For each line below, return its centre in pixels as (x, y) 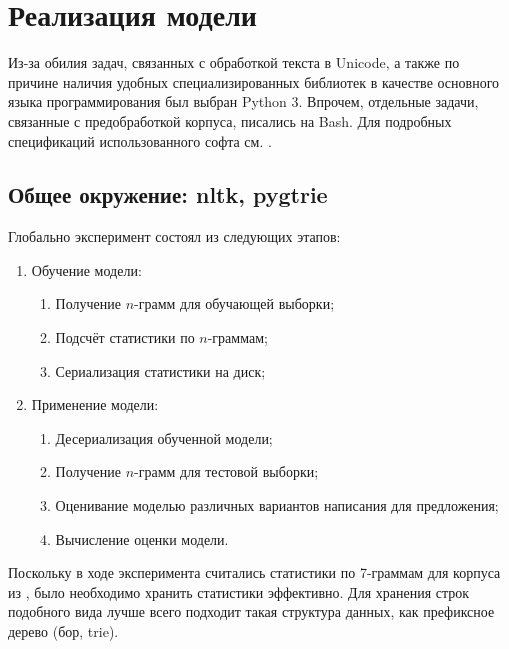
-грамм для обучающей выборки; (234, 303)
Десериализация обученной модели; (164, 437)
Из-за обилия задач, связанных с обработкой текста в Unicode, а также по (234, 62)
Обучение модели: (86, 269)
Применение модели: (95, 404)
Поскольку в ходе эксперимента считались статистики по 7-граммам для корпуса (254, 572)
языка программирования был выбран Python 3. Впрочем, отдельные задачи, (243, 101)
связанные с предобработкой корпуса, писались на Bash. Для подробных (230, 120)
